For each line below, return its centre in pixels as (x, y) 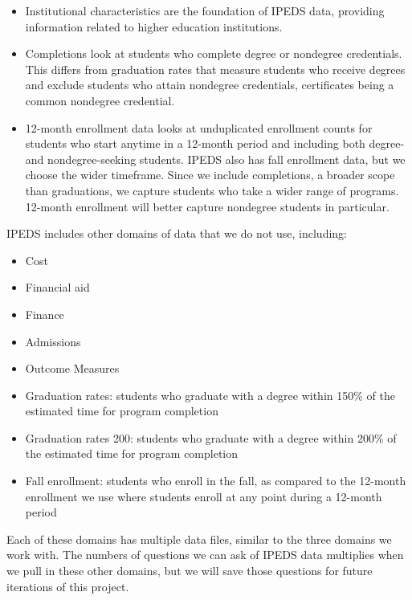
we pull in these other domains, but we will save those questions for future (190, 571)
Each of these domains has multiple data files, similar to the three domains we (199, 539)
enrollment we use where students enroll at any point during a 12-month (204, 496)
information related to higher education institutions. (154, 26)
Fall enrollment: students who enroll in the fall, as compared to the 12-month (216, 481)
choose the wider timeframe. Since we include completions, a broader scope (210, 175)
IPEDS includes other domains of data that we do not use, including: (177, 233)
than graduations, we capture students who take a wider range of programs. (212, 190)
